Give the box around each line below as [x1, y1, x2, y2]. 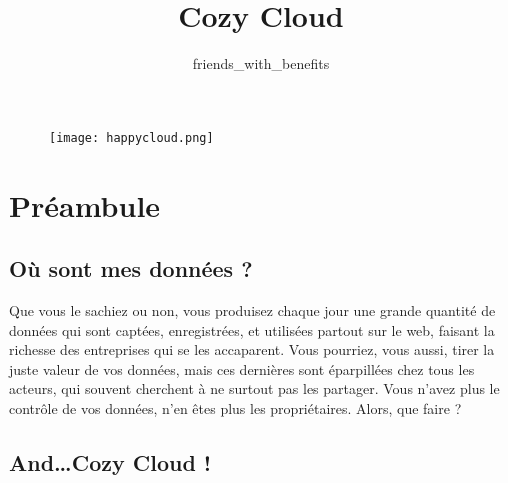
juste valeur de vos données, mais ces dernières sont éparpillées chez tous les [9, 358, 475, 379]
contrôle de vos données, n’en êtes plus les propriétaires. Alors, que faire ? [9, 397, 462, 418]
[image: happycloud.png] [49, 130, 214, 145]
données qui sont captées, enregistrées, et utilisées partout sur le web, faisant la [9, 319, 495, 340]
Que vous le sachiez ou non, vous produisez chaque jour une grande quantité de [9, 299, 496, 320]
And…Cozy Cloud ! [9, 446, 212, 477]
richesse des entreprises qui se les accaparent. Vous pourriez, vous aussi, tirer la [9, 339, 495, 360]
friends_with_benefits [192, 53, 330, 74]
